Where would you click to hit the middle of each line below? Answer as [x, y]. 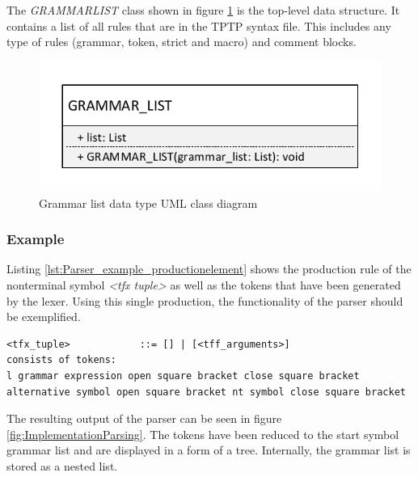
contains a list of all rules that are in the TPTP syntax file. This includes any [199, 25]
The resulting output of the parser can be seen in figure [144, 418]
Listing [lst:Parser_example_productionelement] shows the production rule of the [209, 269]
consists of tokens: [62, 360]
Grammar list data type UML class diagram [148, 203]
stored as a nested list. [62, 466]
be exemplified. [44, 317]
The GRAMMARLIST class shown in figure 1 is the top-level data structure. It [203, 10]
